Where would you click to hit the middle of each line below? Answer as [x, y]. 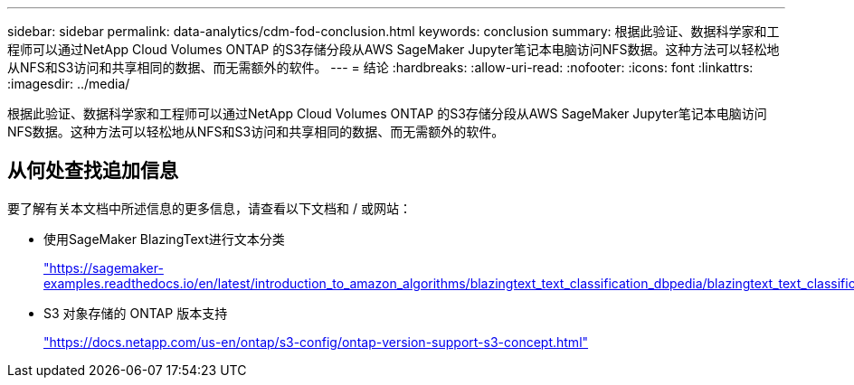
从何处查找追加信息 [93, 171]
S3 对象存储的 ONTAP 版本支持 [136, 313]
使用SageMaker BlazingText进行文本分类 [164, 239]
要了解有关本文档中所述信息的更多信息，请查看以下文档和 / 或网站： [209, 208]
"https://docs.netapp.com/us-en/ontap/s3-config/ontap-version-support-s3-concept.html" [316, 342]
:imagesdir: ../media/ [69, 84]
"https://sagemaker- [104, 268]
